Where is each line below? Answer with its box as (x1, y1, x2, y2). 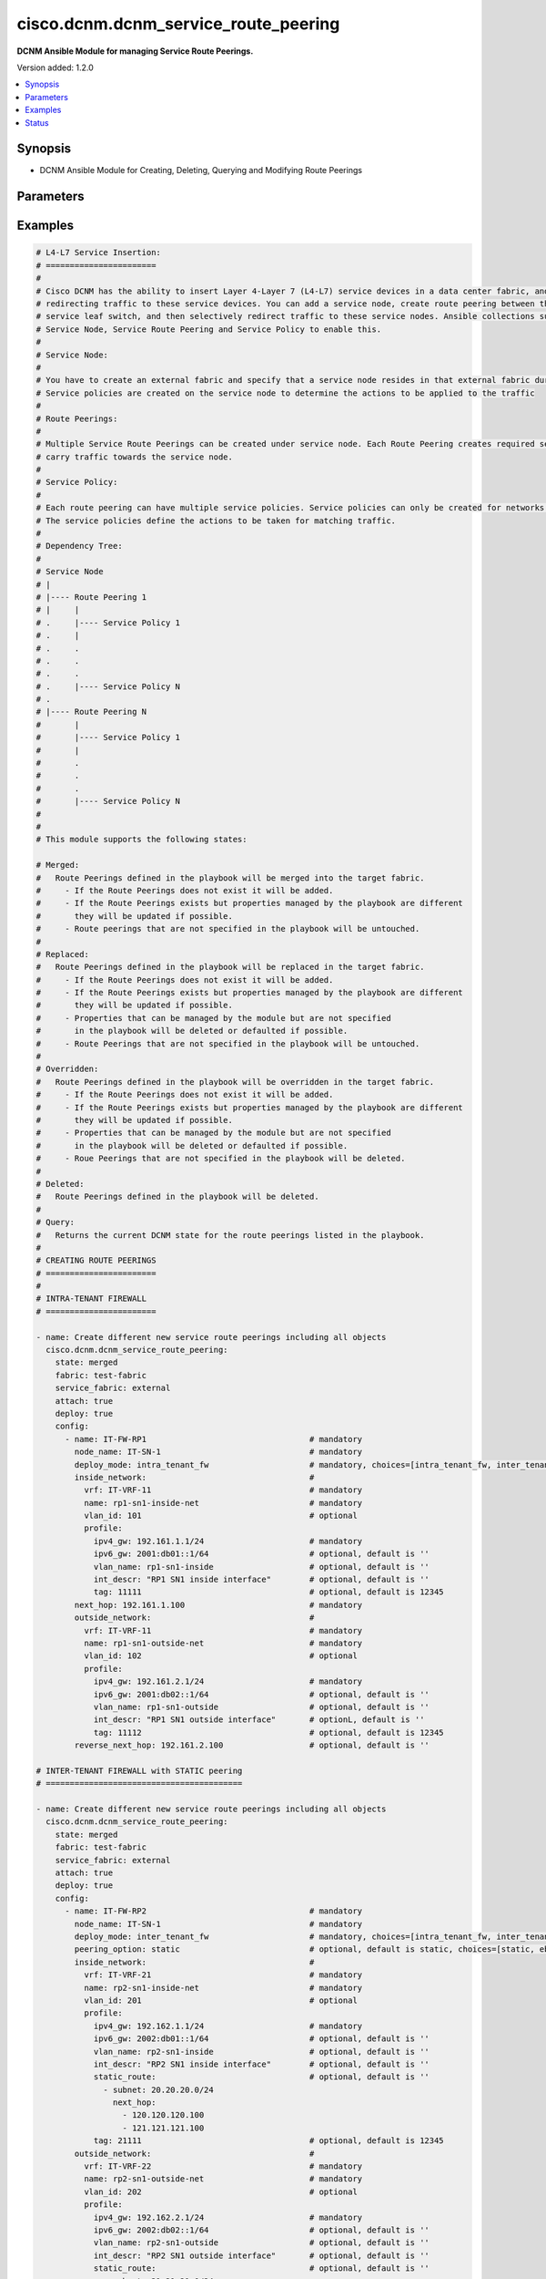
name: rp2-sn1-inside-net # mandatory (83, 1983, 363, 1993)
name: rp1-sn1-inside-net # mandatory (83, 1498, 363, 1508)
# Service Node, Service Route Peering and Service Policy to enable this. (35, 324, 382, 335)
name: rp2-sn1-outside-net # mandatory (83, 2174, 363, 2184)
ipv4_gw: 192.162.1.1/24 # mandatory (93, 2020, 363, 2031)
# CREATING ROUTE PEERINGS (35, 1255, 157, 1266)
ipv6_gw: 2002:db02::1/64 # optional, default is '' (93, 2224, 430, 2235)
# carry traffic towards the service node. (35, 451, 234, 462)
